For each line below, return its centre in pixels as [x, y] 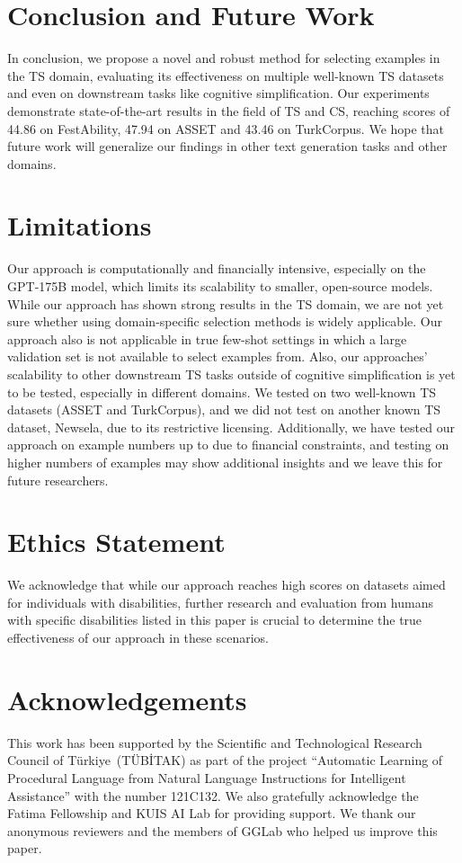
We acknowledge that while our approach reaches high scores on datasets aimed [227, 585]
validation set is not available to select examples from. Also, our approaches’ [218, 356]
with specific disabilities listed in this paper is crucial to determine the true [215, 620]
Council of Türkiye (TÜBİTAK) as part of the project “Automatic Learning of [225, 760]
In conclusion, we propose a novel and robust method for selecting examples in [224, 58]
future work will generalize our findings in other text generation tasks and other [227, 146]
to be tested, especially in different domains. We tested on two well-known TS [222, 391]
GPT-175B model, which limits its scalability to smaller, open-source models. [220, 286]
